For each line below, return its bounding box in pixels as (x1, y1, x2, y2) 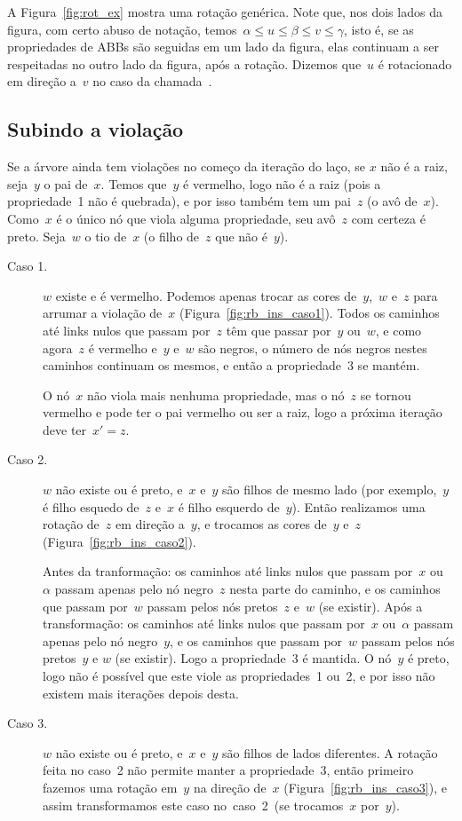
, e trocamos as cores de (196, 515, 327, 533)
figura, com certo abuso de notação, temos (7, 20, 237, 38)
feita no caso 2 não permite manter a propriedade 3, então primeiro (43, 761, 414, 779)
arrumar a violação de (43, 304, 163, 322)
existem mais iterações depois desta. (43, 683, 239, 702)
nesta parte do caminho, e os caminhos (229, 580, 441, 598)
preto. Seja (7, 226, 66, 245)
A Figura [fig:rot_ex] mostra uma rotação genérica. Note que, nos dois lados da (7, 3, 442, 20)
